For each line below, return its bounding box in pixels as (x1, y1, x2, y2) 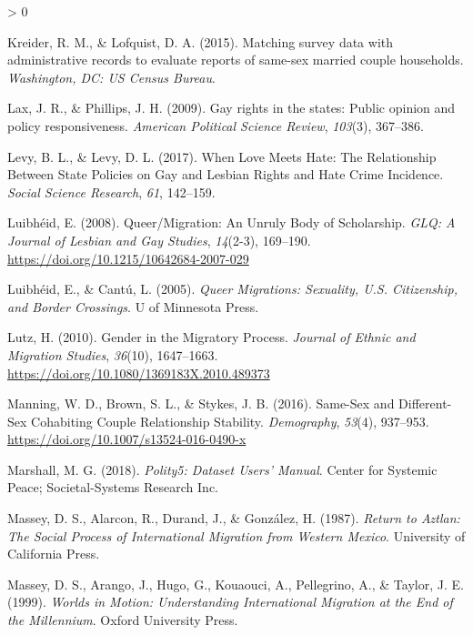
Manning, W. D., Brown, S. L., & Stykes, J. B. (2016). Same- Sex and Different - (7, 394, 452, 413)
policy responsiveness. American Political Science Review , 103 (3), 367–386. (7, 116, 424, 135)
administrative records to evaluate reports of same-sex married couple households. (7, 50, 464, 69)
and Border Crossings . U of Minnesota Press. (7, 297, 259, 316)
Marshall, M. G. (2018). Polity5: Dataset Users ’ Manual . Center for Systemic (7, 459, 438, 479)
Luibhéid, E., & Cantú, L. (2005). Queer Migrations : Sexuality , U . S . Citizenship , (7, 279, 458, 298)
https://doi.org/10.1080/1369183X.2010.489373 (7, 363, 270, 382)
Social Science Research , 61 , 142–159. (7, 182, 216, 201)
